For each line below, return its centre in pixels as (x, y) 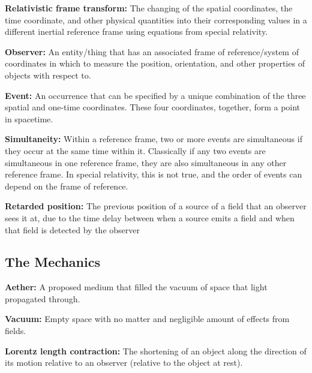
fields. (16, 331)
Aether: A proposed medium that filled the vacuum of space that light (136, 287)
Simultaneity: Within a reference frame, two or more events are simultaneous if (154, 139)
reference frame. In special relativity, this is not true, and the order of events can (154, 174)
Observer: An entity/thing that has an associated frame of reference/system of (152, 51)
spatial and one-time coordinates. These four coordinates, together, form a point (153, 107)
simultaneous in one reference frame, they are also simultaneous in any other (146, 162)
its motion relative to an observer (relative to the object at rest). (124, 363)
